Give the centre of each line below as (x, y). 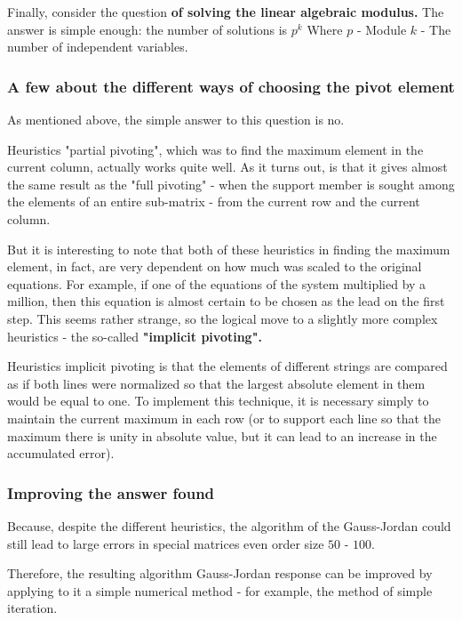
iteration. (32, 608)
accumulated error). (61, 453)
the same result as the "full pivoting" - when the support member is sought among (231, 184)
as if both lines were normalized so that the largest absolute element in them (216, 383)
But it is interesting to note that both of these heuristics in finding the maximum (229, 249)
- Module (382, 29)
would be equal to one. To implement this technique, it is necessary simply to (218, 401)
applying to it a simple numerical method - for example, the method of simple (220, 590)
